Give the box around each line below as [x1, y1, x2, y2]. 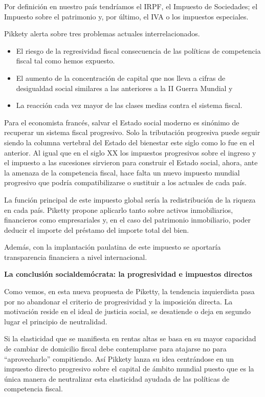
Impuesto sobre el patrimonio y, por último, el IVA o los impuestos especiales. [4, 11, 249, 21]
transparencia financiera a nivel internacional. [4, 251, 147, 262]
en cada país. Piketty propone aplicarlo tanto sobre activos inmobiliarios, [4, 204, 233, 215]
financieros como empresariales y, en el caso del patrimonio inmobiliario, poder [4, 214, 251, 225]
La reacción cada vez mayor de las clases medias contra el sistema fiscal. [16, 100, 242, 111]
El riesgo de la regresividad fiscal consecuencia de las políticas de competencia [16, 45, 261, 56]
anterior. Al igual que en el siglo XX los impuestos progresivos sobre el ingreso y [4, 147, 256, 158]
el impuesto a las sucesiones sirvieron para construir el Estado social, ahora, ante [4, 157, 258, 168]
